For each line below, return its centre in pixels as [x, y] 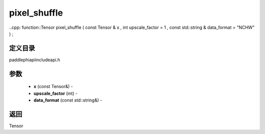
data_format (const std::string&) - [68, 100]
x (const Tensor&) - [53, 87]
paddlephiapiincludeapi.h [35, 60]
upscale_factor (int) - [56, 93]
